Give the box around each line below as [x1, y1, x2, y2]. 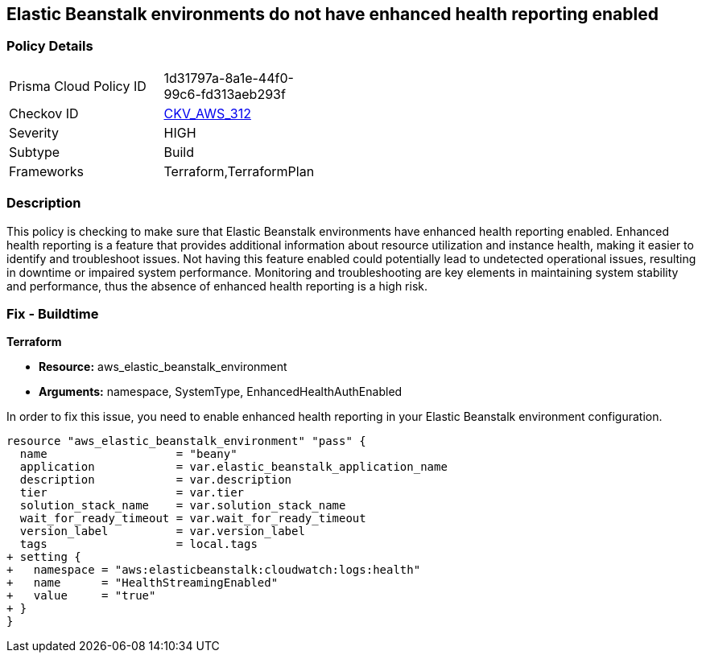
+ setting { [6, 550, 81, 564]
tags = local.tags [19, 537, 258, 551]
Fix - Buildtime [6, 305, 99, 322]
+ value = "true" [6, 589, 156, 603]
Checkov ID [9, 105, 79, 122]
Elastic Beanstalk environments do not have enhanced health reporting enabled [6, 4, 659, 24]
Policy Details [6, 38, 93, 55]
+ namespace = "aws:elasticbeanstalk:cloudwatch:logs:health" [6, 563, 421, 577]
